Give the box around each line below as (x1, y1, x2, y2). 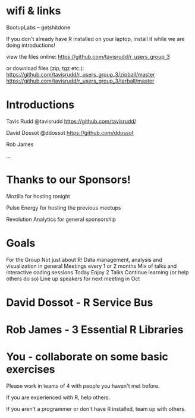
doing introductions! (6, 42, 55, 49)
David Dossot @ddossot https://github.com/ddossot (6, 129, 134, 136)
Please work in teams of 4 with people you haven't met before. (6, 382, 160, 389)
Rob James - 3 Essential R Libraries (6, 323, 184, 337)
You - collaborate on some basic (6, 350, 168, 363)
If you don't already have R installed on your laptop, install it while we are (6, 35, 185, 42)
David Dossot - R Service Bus (6, 296, 153, 309)
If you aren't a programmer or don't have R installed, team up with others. (6, 406, 186, 413)
